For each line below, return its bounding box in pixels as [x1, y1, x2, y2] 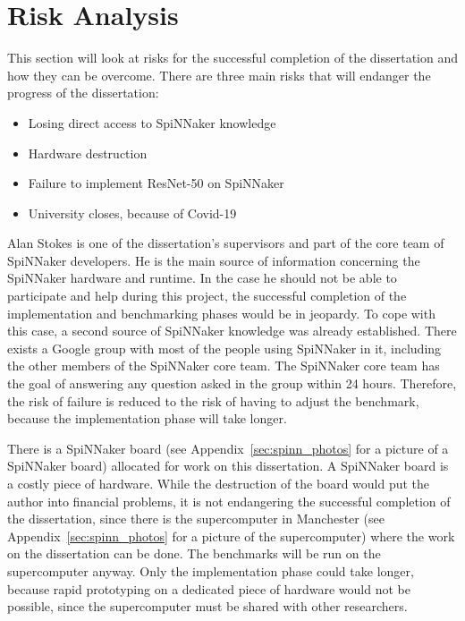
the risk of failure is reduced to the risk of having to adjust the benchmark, [7, 391, 419, 410]
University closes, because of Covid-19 [28, 203, 237, 222]
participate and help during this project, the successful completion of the [7, 286, 407, 305]
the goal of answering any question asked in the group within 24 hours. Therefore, [7, 374, 457, 393]
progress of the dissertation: [7, 83, 159, 102]
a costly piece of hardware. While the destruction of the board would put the [7, 474, 430, 492]
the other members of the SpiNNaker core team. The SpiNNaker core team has [7, 356, 440, 375]
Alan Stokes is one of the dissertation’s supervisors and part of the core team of [7, 234, 444, 252]
